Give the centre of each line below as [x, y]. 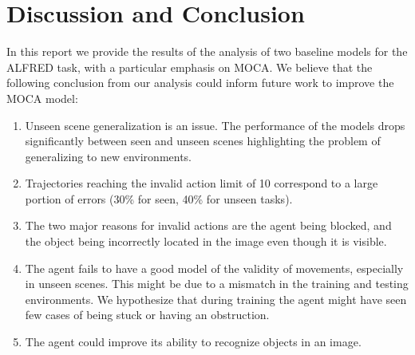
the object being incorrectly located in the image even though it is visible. [206, 241]
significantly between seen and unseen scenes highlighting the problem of [203, 141]
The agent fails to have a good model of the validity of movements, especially [214, 268]
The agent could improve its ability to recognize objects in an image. [193, 342]
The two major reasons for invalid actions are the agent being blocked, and [208, 225]
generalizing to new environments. [109, 156]
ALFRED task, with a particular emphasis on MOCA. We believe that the [190, 67]
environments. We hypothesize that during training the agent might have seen [216, 299]
